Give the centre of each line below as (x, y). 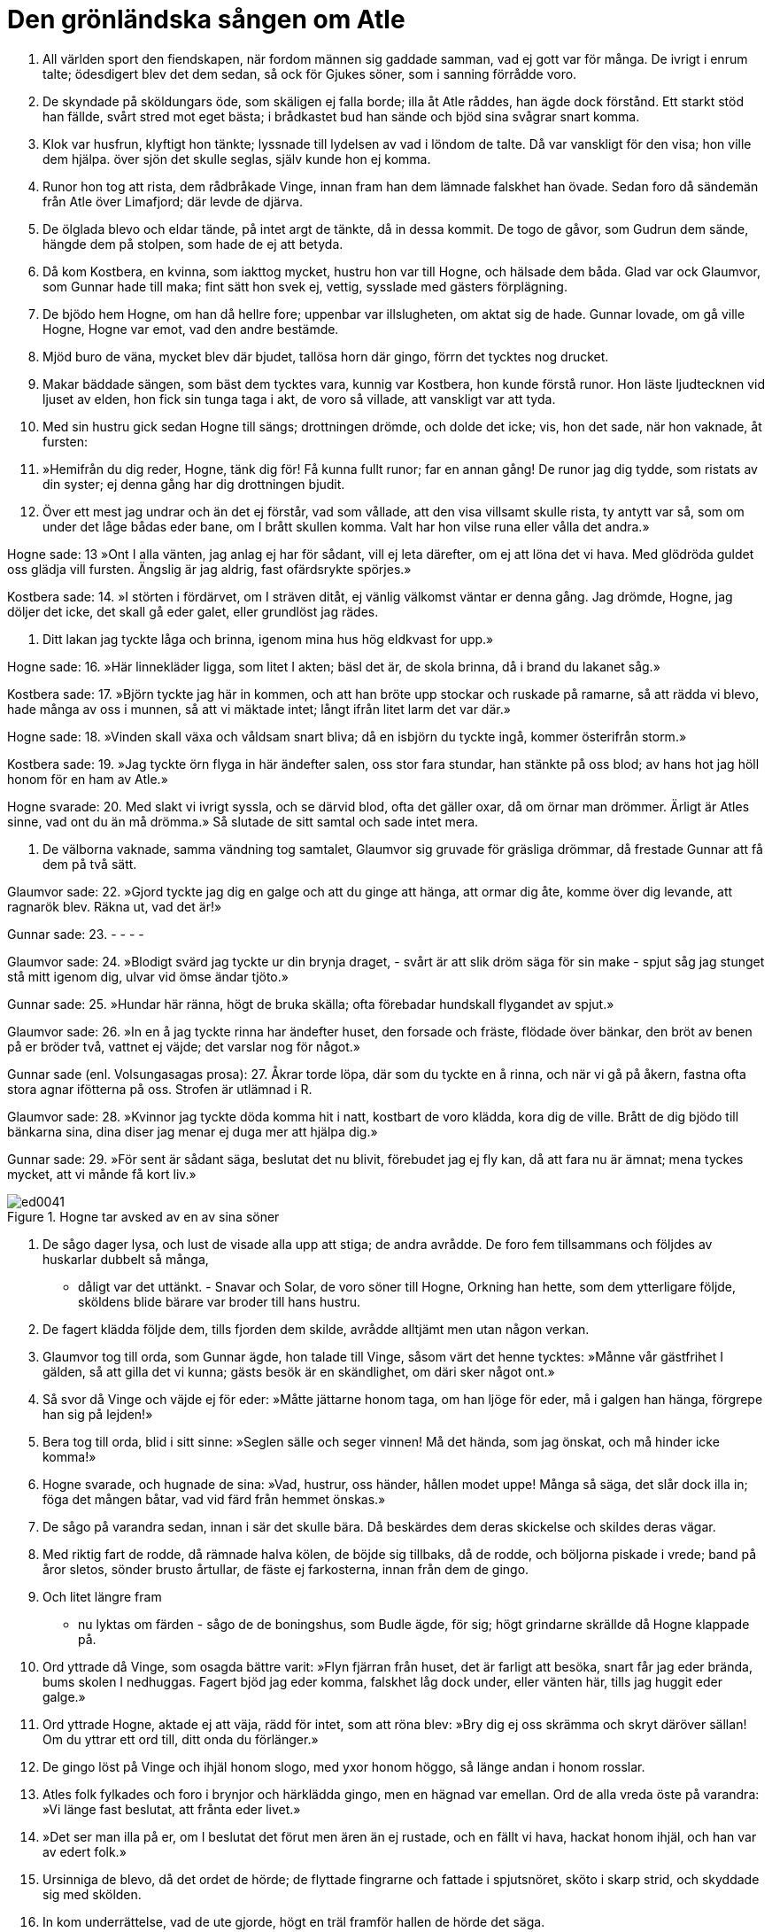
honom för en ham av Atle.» (88, 779)
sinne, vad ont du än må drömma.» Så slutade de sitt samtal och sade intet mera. (243, 821)
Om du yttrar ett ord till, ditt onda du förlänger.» (181, 1739)
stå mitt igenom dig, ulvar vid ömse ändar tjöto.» (148, 976)
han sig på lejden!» (98, 1414)
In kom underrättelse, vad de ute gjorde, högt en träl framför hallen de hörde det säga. (294, 1921)
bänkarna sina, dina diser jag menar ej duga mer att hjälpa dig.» (193, 1131)
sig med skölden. (92, 1894)
